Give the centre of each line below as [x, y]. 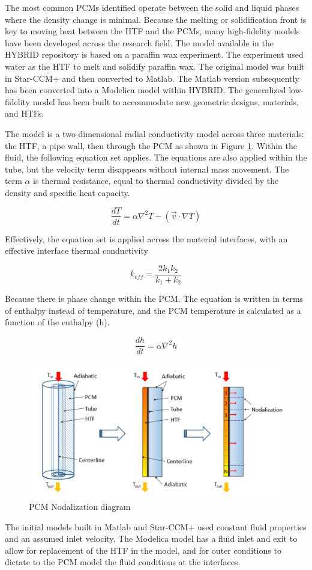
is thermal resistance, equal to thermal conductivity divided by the [156, 181]
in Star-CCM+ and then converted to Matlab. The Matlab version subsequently [152, 78]
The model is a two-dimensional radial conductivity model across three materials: [154, 133]
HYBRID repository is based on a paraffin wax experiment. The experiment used [154, 54]
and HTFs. [25, 113]
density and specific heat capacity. [67, 192]
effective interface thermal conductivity [76, 250]
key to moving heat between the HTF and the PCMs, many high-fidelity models [152, 31]
